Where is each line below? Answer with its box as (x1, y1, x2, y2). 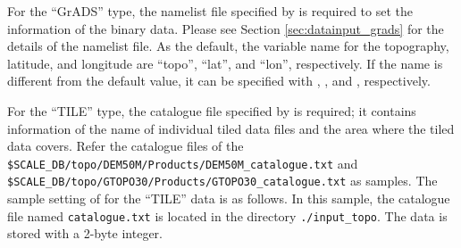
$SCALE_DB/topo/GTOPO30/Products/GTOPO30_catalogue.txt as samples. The (7, 171, 438, 190)
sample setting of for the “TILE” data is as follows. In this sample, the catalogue (7, 189, 450, 208)
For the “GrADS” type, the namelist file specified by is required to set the (7, 2, 413, 20)
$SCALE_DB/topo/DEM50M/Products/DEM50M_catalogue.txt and (7, 153, 358, 172)
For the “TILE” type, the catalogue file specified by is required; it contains (7, 101, 416, 120)
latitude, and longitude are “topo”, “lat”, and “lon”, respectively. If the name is (7, 54, 443, 72)
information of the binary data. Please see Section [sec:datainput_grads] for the (7, 19, 444, 37)
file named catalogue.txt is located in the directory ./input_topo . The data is (7, 206, 448, 225)
